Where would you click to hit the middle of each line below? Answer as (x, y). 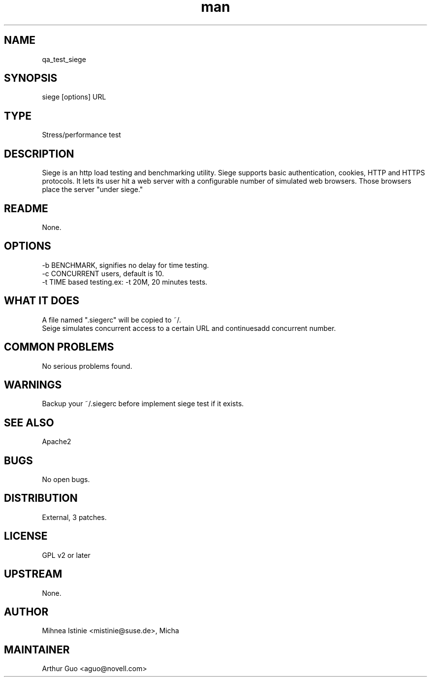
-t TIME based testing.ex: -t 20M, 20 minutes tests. (125, 282)
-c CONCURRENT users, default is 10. (103, 273)
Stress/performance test (81, 135)
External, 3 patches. (74, 517)
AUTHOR (26, 612)
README (26, 208)
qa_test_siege (64, 59)
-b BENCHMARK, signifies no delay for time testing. (125, 265)
